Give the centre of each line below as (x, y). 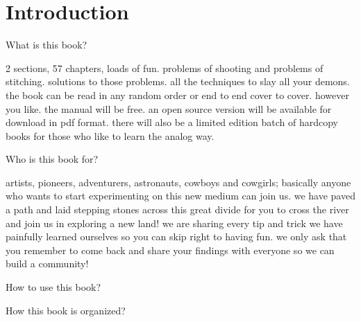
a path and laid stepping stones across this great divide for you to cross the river (177, 209)
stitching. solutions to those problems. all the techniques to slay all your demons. (178, 81)
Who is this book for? (52, 159)
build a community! (47, 263)
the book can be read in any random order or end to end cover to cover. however (177, 95)
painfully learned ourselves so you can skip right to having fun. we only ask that (176, 236)
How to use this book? (53, 287)
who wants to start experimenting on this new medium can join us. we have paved (180, 196)
